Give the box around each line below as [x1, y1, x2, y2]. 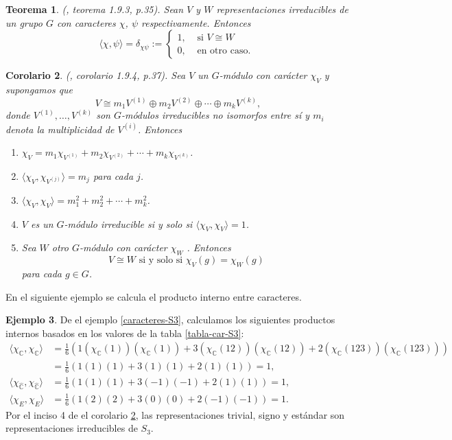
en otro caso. [197, 45, 251, 56]
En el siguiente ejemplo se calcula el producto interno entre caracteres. [5, 289, 302, 303]
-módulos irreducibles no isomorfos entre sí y [121, 108, 310, 122]
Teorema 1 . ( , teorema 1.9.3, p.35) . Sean [5, 2, 184, 16]
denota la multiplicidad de [5, 121, 115, 136]
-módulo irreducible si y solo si [64, 216, 193, 231]
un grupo [5, 15, 43, 30]
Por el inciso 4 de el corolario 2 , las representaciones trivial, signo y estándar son [5, 407, 345, 421]
